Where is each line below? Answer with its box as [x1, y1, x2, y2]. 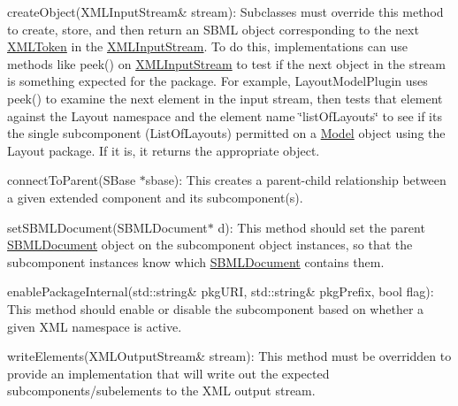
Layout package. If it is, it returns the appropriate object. [7, 141, 320, 159]
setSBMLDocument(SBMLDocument [7, 218, 208, 236]
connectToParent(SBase [7, 171, 136, 189]
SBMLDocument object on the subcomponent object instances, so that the [7, 235, 413, 254]
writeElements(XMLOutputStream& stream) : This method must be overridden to [7, 347, 452, 365]
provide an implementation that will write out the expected [7, 364, 330, 382]
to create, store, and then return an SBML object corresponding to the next [7, 19, 419, 38]
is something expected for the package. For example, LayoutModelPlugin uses [7, 72, 428, 90]
